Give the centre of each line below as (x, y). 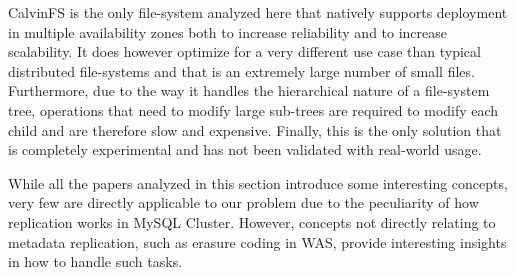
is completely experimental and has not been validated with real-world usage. (245, 149)
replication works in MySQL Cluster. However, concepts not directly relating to (252, 221)
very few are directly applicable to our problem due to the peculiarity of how (243, 202)
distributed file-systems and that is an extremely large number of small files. (241, 70)
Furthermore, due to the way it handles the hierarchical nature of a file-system (249, 90)
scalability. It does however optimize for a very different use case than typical (244, 51)
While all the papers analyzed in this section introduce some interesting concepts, (258, 182)
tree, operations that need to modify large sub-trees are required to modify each (253, 109)
